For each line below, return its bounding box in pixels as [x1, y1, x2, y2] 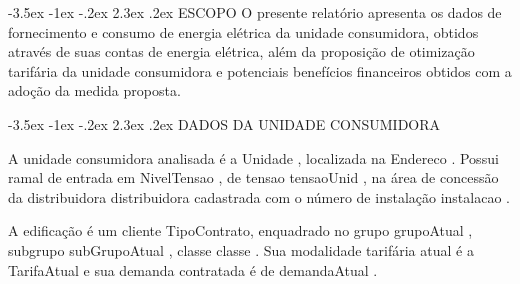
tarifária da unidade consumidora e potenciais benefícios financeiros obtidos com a [8, 60, 512, 81]
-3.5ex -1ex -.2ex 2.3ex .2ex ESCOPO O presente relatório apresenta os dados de [8, 2, 502, 22]
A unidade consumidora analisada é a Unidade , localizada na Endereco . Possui [8, 147, 499, 168]
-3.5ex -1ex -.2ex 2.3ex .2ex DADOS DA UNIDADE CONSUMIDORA [8, 113, 441, 134]
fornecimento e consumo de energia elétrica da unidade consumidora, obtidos [8, 21, 479, 42]
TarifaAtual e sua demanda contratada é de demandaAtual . [8, 259, 378, 280]
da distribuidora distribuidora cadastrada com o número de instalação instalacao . [8, 186, 510, 207]
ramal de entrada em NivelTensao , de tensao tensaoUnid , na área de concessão [8, 167, 499, 188]
